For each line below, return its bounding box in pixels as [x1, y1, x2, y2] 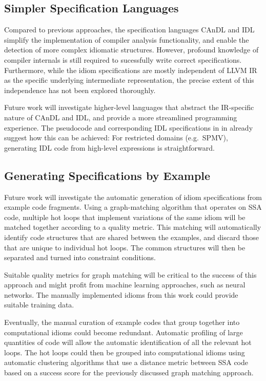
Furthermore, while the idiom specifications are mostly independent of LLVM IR [4, 64, 257, 75]
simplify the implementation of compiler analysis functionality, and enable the [4, 34, 249, 45]
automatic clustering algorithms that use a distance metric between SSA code [4, 357, 248, 368]
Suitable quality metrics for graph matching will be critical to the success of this [4, 269, 257, 280]
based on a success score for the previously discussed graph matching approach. [4, 367, 254, 378]
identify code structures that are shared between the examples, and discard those [4, 231, 259, 242]
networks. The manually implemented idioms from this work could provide [4, 289, 238, 300]
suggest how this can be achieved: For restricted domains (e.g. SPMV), [4, 132, 228, 143]
